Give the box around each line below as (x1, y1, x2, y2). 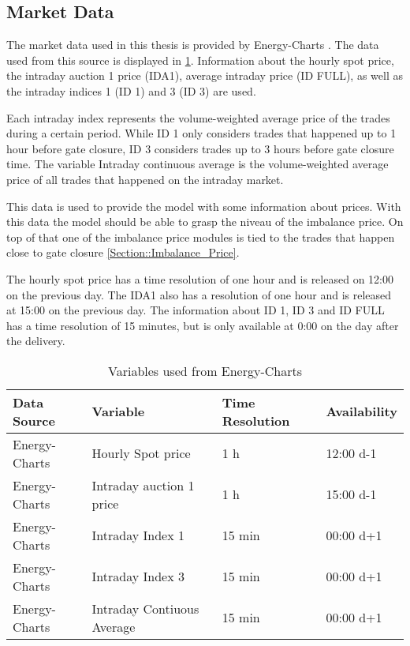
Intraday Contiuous (91, 599, 199, 618)
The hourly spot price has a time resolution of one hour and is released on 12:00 (6, 270, 393, 287)
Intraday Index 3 (91, 567, 184, 586)
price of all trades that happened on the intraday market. (6, 171, 284, 187)
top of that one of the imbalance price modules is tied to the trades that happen (6, 228, 395, 245)
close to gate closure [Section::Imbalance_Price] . (6, 244, 240, 261)
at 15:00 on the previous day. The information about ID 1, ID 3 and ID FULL (6, 302, 385, 318)
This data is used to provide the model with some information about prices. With (6, 197, 401, 214)
